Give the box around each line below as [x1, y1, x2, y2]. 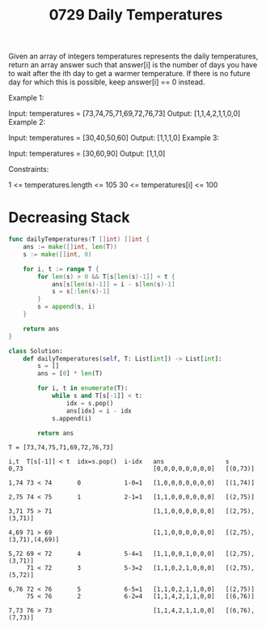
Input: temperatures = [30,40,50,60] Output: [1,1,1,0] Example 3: [8, 133, 220, 143]
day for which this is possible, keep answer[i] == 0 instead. [8, 77, 205, 87]
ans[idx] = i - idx [65, 407, 132, 415]
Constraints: [8, 165, 49, 174]
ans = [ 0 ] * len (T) [37, 370, 103, 378]
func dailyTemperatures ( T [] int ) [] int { [8, 235, 150, 244]
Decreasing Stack [8, 208, 131, 227]
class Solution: [8, 347, 63, 355]
